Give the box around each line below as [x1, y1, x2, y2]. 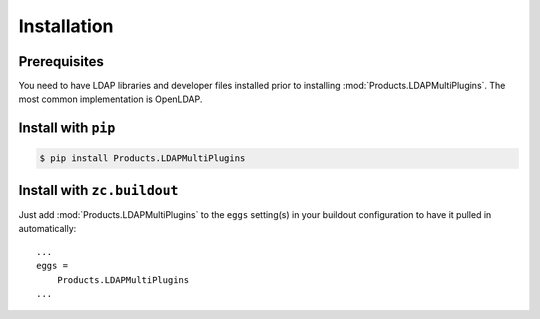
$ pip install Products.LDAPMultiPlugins [39, 153, 246, 164]
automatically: [18, 223, 77, 235]
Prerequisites [18, 53, 104, 70]
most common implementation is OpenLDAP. [18, 93, 203, 105]
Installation [18, 15, 114, 37]
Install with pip [18, 120, 116, 137]
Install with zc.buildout [18, 181, 179, 199]
